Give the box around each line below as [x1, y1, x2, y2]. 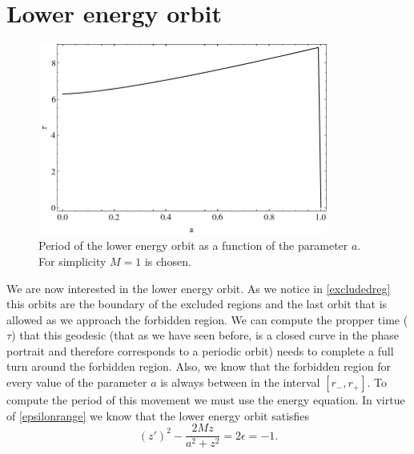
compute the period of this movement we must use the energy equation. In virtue [6, 392, 405, 408]
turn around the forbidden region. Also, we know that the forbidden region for [6, 358, 391, 375]
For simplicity [38, 252, 107, 269]
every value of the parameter [6, 374, 147, 391]
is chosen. [144, 252, 191, 269]
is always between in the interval [160, 374, 320, 391]
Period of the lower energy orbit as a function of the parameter [38, 237, 348, 254]
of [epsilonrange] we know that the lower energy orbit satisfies [6, 407, 310, 424]
